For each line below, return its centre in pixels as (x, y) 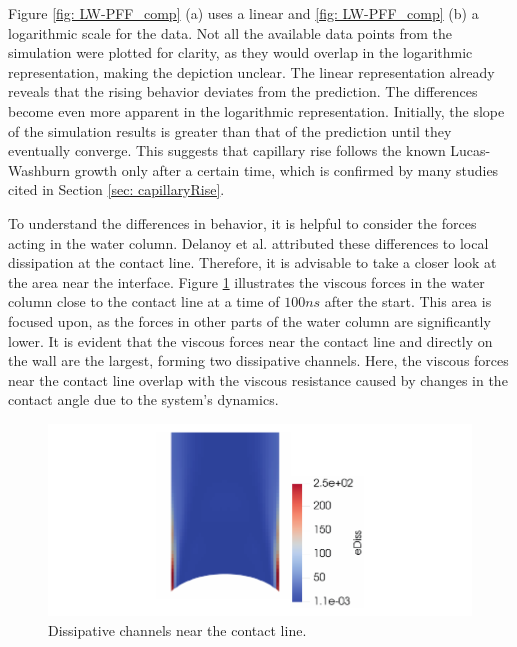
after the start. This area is (408, 301)
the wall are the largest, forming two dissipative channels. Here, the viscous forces (258, 360)
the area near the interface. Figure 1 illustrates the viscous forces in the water (246, 281)
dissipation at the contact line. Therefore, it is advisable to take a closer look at (252, 262)
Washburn (39, 169)
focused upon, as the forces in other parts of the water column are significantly (249, 320)
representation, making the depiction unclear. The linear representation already (251, 71)
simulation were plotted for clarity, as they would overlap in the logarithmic (240, 52)
